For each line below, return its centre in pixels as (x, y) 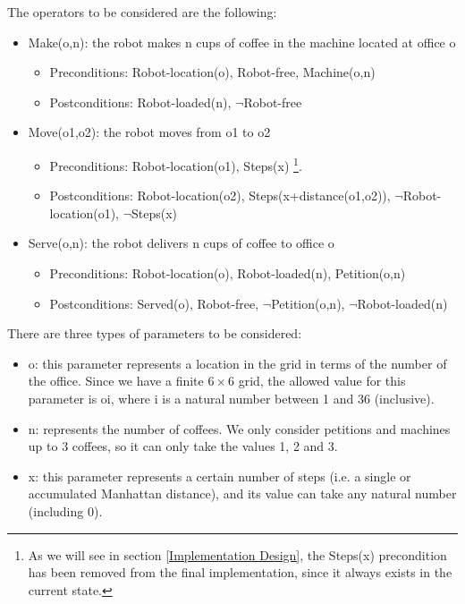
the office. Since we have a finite (116, 381)
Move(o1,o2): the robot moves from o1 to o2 (149, 132)
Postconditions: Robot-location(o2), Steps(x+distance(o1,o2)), (220, 196)
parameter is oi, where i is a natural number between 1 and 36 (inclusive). (231, 398)
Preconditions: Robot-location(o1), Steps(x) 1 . (176, 164)
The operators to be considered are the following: (142, 12)
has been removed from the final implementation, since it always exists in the (240, 572)
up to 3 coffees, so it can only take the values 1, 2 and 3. (183, 446)
